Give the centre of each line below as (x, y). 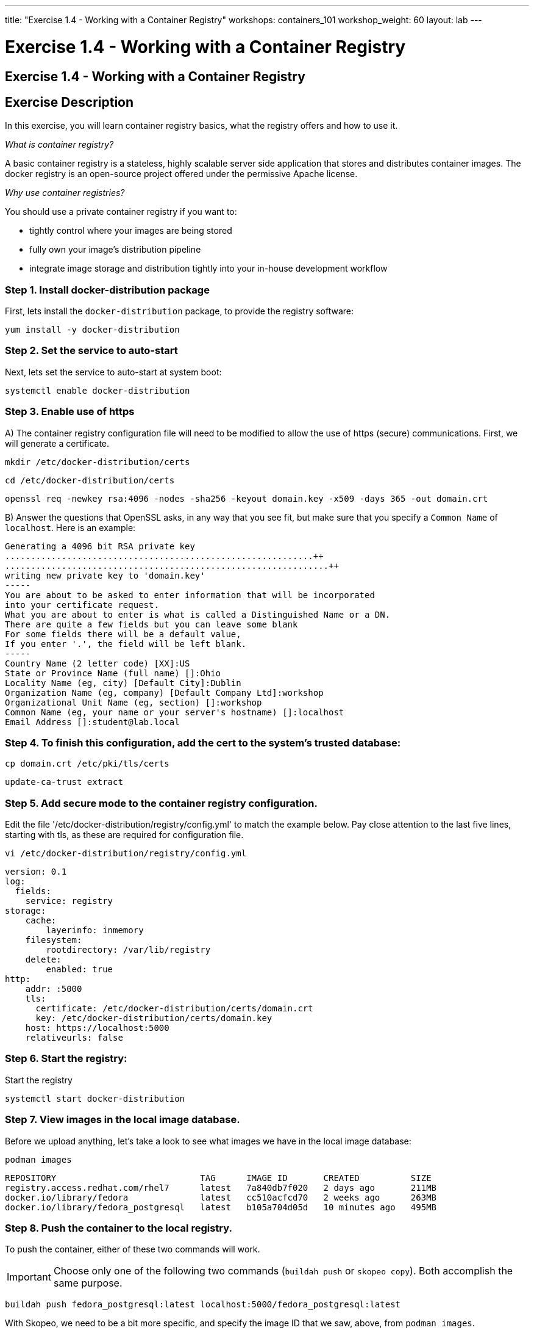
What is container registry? (59, 145)
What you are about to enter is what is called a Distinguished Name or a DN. (198, 614)
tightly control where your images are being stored (131, 231)
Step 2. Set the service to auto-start (91, 351)
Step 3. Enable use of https (70, 412)
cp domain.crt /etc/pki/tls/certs (87, 764)
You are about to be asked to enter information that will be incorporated (190, 595)
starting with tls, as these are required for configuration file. (124, 835)
